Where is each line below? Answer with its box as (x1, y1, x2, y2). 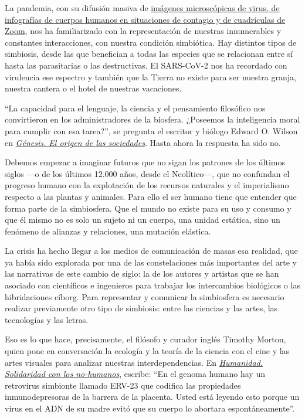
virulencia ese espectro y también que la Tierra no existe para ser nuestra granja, (5, 70, 296, 83)
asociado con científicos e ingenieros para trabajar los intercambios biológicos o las (5, 279, 300, 291)
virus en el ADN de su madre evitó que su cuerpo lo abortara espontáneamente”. (5, 402, 295, 414)
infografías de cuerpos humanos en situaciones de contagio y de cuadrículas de (5, 13, 286, 25)
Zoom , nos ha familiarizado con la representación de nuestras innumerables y (5, 25, 282, 37)
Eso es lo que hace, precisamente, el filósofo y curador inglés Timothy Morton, (5, 333, 286, 345)
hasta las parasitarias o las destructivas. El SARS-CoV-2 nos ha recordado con (5, 59, 287, 71)
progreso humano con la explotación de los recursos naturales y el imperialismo (5, 179, 289, 191)
